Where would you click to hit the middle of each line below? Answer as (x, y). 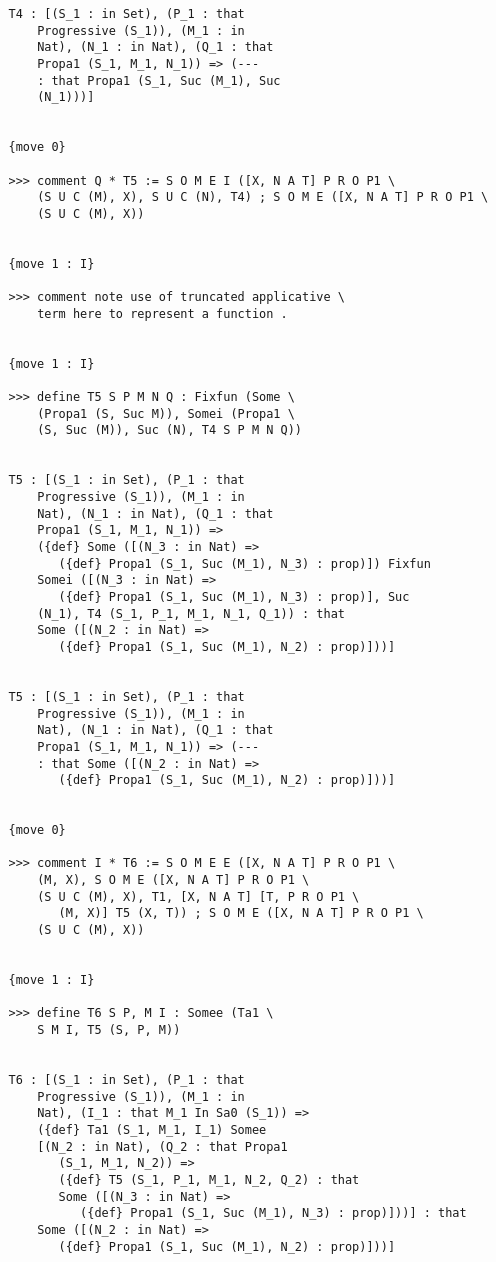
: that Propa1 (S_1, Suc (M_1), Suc (159, 80)
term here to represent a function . (162, 313)
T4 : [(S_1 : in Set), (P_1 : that (126, 14)
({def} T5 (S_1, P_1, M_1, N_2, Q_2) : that (209, 1179)
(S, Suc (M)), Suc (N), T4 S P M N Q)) (169, 430)
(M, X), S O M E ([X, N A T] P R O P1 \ (173, 880)
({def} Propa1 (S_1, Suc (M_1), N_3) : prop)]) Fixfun (244, 563)
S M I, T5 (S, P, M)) (109, 1030)
